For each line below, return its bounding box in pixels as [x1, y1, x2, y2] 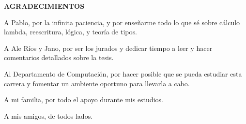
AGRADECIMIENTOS [4, 1, 85, 11]
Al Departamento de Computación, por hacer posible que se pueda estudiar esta [4, 68, 242, 78]
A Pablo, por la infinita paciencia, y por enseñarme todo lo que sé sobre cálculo [4, 17, 240, 27]
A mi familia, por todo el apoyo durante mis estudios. [4, 94, 163, 105]
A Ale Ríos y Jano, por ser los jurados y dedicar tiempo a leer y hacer [4, 43, 213, 53]
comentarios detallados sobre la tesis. [4, 52, 114, 62]
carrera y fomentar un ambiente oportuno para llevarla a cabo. [4, 78, 190, 88]
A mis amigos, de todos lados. [4, 110, 93, 121]
